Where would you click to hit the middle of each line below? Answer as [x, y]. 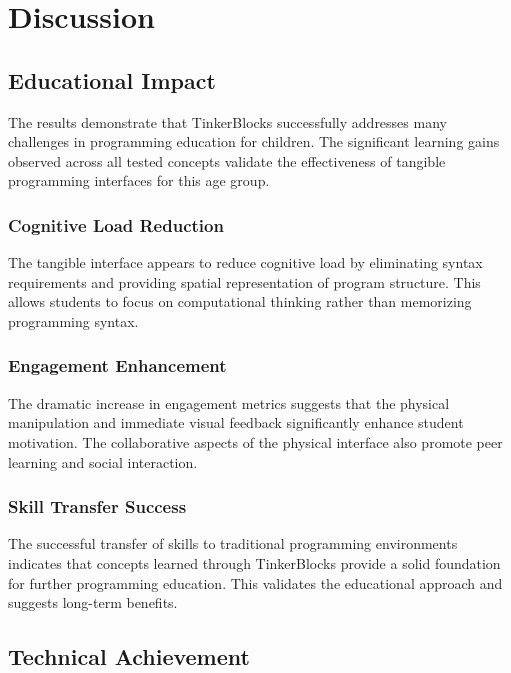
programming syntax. [73, 320]
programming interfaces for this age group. [139, 180]
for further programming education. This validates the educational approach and [255, 582]
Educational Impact [112, 79]
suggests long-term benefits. [93, 602]
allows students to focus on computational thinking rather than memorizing [240, 301]
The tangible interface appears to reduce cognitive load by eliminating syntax [245, 262]
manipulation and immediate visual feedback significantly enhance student [236, 422]
